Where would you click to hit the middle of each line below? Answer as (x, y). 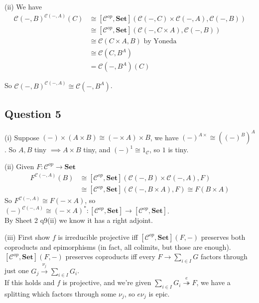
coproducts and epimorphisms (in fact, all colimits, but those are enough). (118, 247)
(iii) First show (27, 237)
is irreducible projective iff (98, 237)
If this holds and (30, 282)
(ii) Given (19, 166)
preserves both (223, 237)
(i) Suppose (22, 137)
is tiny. (178, 150)
